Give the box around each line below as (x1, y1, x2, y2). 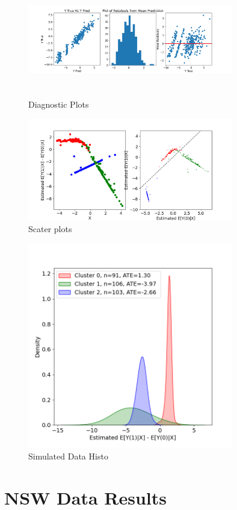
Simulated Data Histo (28, 449, 108, 462)
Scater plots (28, 223, 72, 235)
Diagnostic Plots (28, 97, 89, 110)
